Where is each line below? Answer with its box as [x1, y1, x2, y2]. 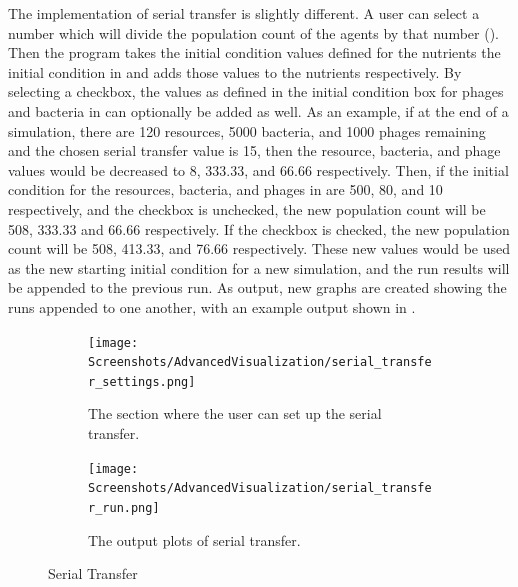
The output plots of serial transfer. [88, 529, 301, 550]
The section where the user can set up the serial [88, 403, 382, 424]
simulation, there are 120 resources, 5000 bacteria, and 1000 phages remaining [8, 120, 486, 141]
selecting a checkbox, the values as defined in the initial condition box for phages [8, 81, 504, 102]
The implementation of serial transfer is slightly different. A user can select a [8, 3, 480, 23]
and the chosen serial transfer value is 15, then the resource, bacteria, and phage [8, 140, 501, 161]
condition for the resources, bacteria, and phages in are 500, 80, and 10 [8, 179, 443, 200]
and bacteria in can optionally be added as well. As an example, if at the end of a [8, 100, 509, 121]
